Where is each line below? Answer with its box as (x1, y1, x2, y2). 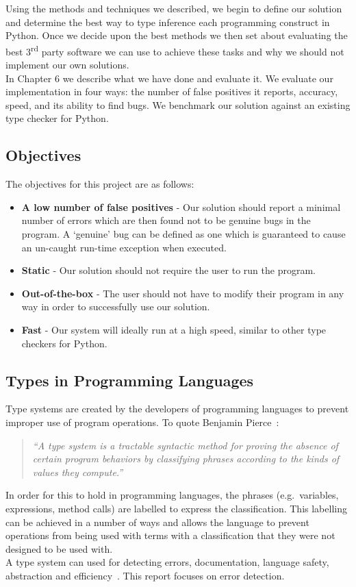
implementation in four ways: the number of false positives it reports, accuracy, (5, 84, 338, 99)
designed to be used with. (5, 541, 113, 555)
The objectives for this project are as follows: (5, 177, 194, 191)
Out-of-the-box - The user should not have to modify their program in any (21, 286, 344, 300)
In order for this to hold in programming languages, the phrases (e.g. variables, (5, 488, 339, 502)
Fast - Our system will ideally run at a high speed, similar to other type (21, 322, 327, 336)
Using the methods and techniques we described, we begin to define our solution (5, 1, 342, 15)
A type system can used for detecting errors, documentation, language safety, (5, 555, 329, 569)
